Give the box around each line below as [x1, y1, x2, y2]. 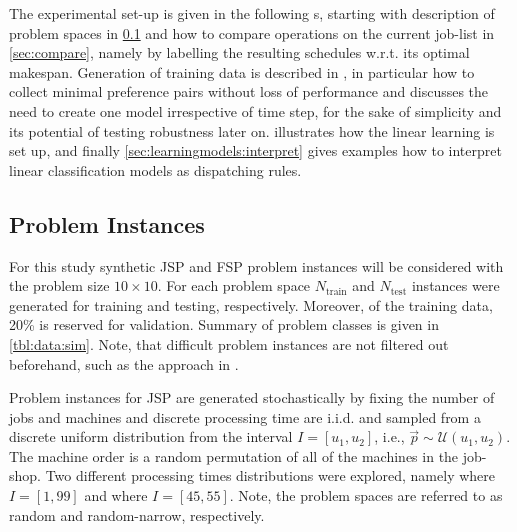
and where [84, 485, 148, 506]
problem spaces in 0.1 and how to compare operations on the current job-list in [9, 22, 495, 43]
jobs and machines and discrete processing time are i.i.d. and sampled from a [9, 406, 481, 427]
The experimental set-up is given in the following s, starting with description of [9, 3, 495, 23]
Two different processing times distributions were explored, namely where [45, 465, 496, 486]
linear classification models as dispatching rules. [9, 159, 302, 180]
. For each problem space [157, 275, 311, 296]
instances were [411, 275, 500, 296]
